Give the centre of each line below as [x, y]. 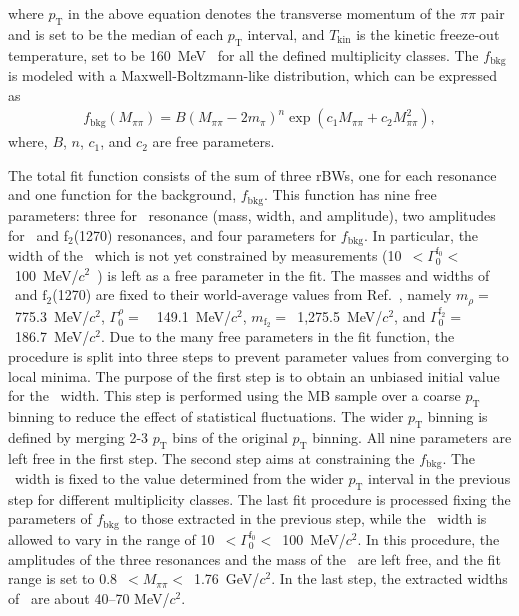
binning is [457, 416]
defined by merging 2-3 [78, 436]
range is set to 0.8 [63, 578]
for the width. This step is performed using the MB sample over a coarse [234, 395]
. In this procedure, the [428, 538]
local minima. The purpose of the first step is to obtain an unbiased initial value [254, 375]
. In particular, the [421, 234]
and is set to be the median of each [116, 33]
